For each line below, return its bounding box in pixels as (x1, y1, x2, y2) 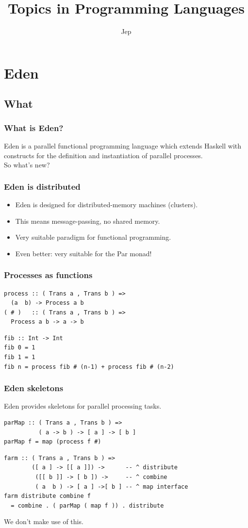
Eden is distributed (4, 180, 81, 192)
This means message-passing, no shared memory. (15, 215, 160, 226)
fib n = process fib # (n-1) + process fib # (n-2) (4, 363, 174, 370)
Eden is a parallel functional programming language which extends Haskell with (4, 140, 242, 150)
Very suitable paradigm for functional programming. (15, 232, 171, 242)
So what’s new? (4, 160, 50, 170)
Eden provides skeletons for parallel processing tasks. (4, 401, 162, 411)
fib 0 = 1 (4, 344, 35, 351)
